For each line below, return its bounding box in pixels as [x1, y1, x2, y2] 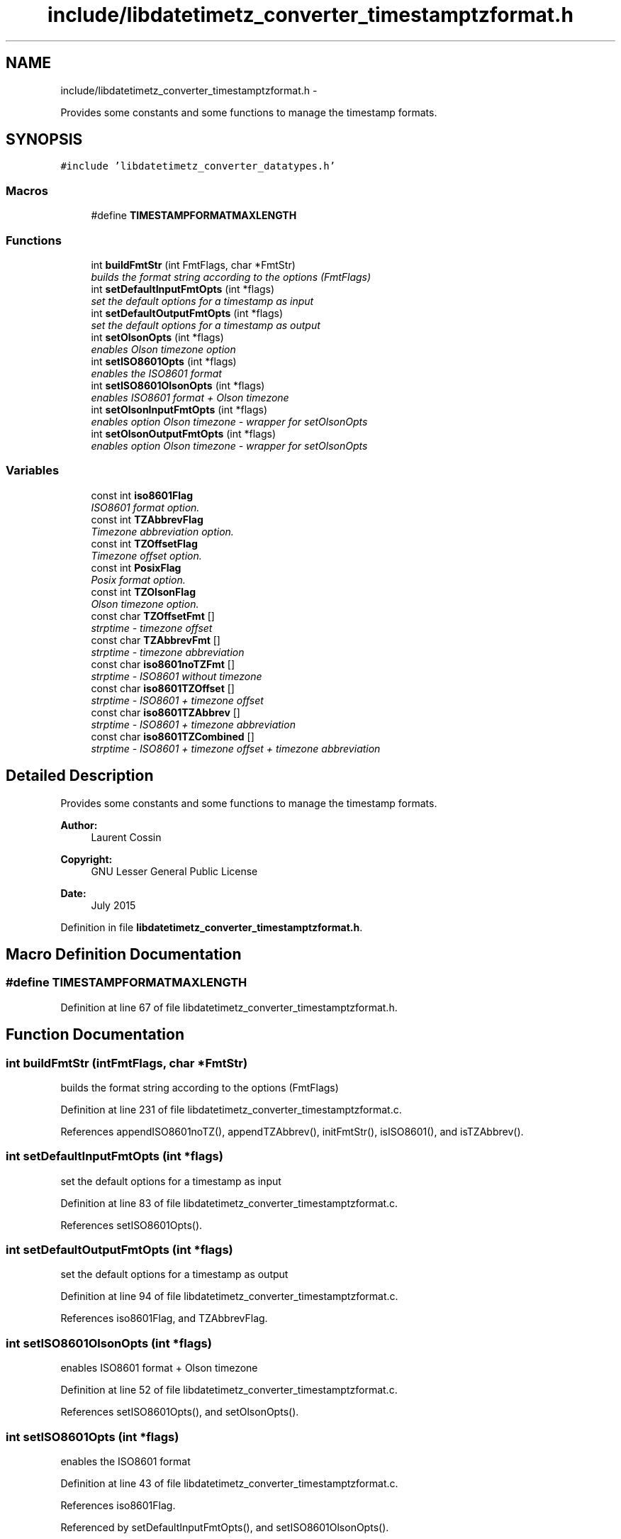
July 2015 [91, 899, 136, 911]
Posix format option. [91, 573, 186, 586]
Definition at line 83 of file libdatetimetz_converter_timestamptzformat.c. [60, 1196, 398, 1209]
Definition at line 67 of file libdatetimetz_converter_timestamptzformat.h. [60, 1001, 398, 1013]
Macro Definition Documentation [6, 945, 242, 963]
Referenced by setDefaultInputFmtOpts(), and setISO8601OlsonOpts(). [60, 1521, 389, 1533]
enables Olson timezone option [91, 343, 236, 355]
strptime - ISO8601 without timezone [91, 670, 262, 682]
